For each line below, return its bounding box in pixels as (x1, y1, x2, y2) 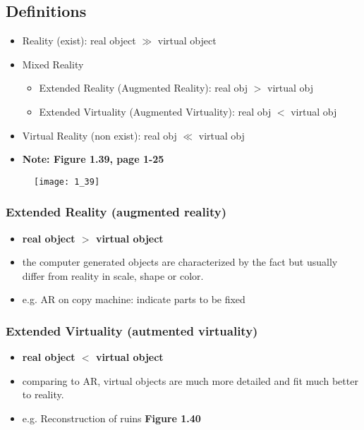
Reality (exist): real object (22, 33, 136, 48)
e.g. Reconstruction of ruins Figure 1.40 (22, 411, 201, 426)
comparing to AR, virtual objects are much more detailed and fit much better (22, 373, 358, 388)
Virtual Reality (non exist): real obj (22, 128, 177, 142)
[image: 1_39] (34, 176, 100, 187)
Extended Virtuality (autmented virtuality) (6, 321, 258, 339)
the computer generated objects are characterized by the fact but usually (22, 254, 338, 269)
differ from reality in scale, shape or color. (22, 268, 204, 283)
